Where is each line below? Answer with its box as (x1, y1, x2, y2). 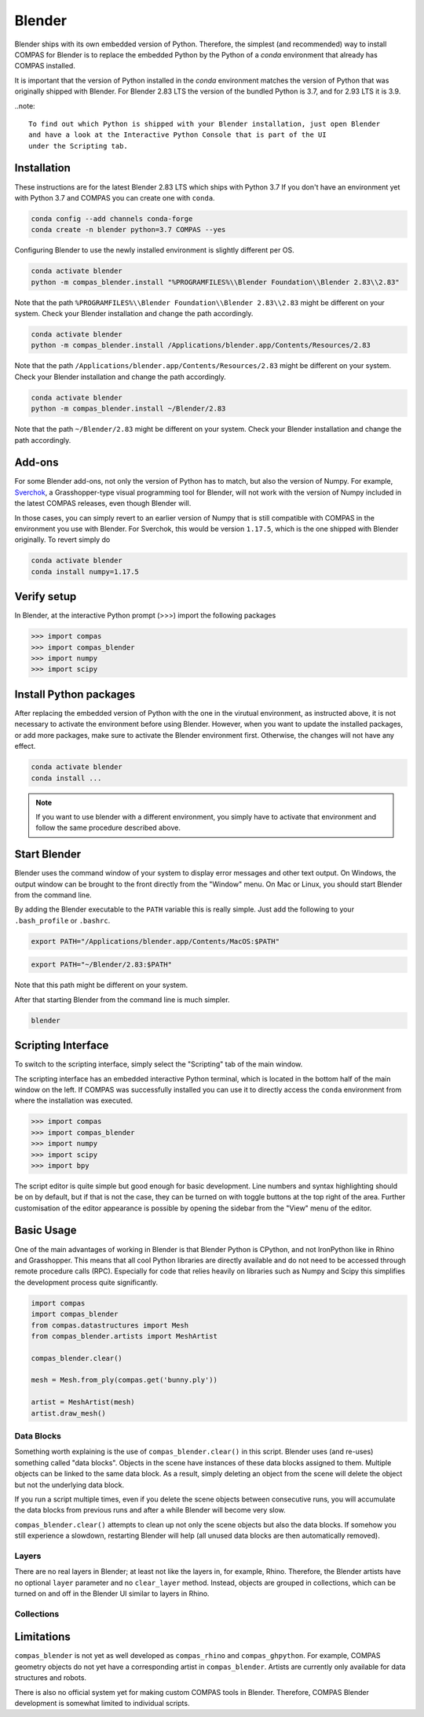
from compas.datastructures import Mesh (31, 1321, 188, 1329)
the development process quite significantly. (14, 1277, 159, 1287)
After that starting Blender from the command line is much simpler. (14, 995, 231, 1004)
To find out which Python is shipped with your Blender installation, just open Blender (28, 119, 381, 128)
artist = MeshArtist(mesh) (31, 1398, 135, 1407)
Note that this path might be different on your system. (14, 980, 188, 990)
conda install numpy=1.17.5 (31, 567, 139, 576)
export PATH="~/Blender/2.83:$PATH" (31, 960, 173, 969)
